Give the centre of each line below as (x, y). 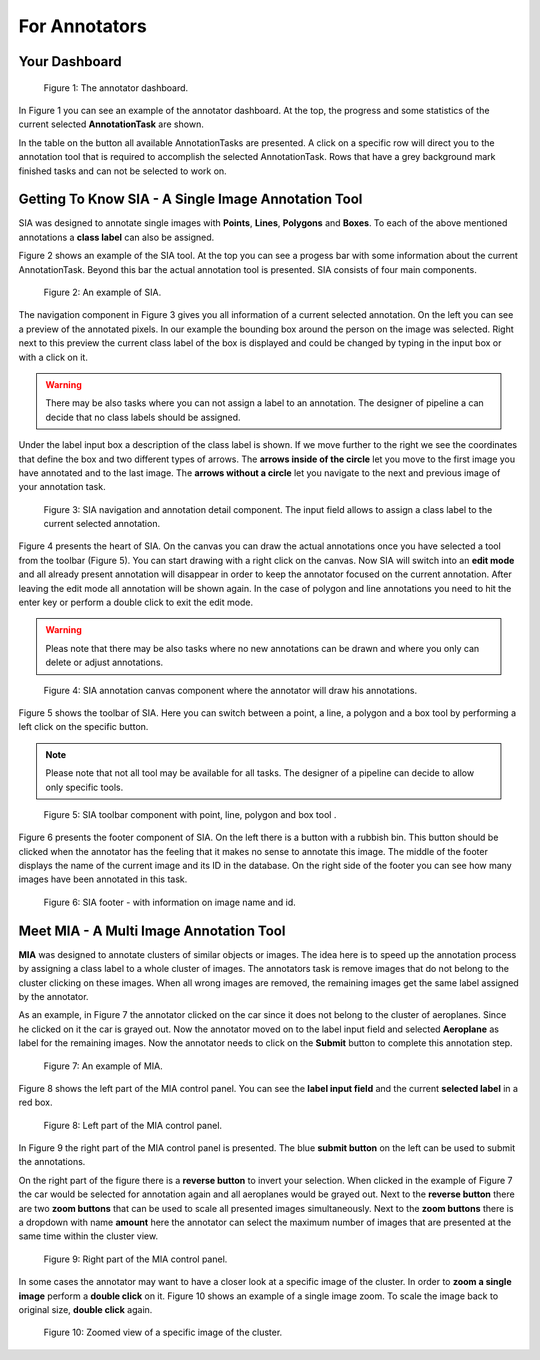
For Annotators (82, 26)
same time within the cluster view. (88, 1236)
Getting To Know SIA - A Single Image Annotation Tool (190, 199)
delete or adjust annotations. (104, 662)
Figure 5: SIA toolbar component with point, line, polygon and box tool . (190, 814)
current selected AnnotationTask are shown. (111, 124)
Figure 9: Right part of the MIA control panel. (135, 1259)
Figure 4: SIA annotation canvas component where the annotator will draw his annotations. (230, 690)
